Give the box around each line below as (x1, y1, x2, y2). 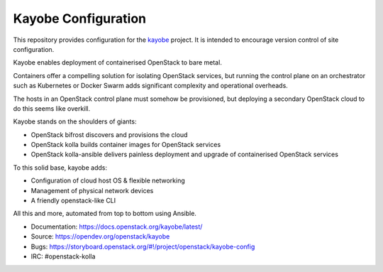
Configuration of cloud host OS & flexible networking (30, 176, 186, 185)
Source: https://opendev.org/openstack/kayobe (30, 232, 170, 241)
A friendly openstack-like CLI (30, 196, 116, 205)
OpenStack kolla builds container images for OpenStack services (30, 141, 221, 149)
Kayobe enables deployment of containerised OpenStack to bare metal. (13, 58, 223, 67)
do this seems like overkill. (13, 104, 91, 113)
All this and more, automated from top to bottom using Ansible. (13, 210, 196, 218)
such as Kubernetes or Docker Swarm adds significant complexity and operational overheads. (13, 82, 289, 90)
